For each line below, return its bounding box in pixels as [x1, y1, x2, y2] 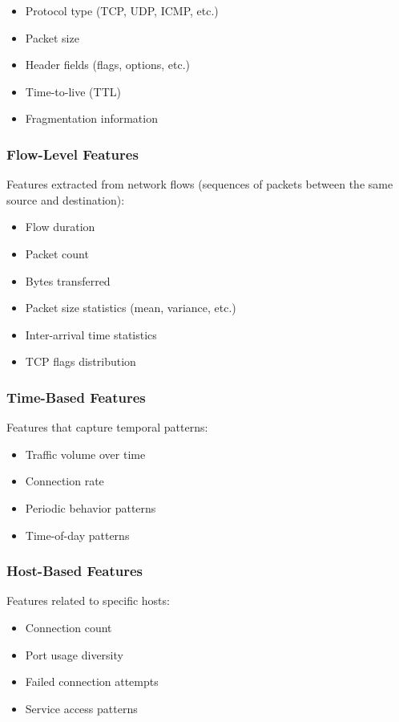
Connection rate [25, 473, 104, 489]
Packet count [25, 245, 89, 262]
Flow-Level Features [6, 144, 139, 164]
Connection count [25, 619, 112, 635]
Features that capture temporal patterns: [6, 419, 208, 436]
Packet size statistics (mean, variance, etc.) [25, 299, 236, 316]
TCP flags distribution [25, 353, 136, 370]
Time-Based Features [6, 387, 146, 407]
